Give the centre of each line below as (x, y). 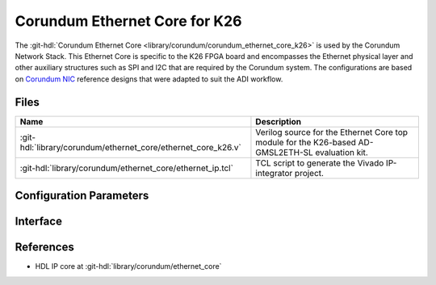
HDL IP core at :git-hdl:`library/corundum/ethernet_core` (128, 266)
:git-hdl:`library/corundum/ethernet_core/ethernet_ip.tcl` (127, 168)
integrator (274, 173)
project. (310, 173)
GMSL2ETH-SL (285, 152)
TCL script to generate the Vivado (320, 163)
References (44, 247)
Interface (38, 222)
